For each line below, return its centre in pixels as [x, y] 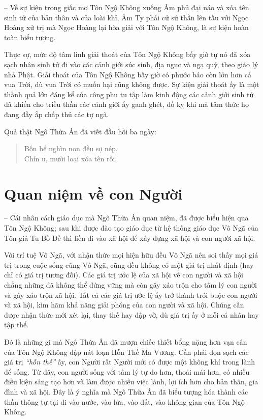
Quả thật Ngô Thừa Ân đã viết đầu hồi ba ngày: [80, 131]
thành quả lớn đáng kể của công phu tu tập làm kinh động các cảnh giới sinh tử [129, 94]
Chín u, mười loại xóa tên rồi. [71, 158]
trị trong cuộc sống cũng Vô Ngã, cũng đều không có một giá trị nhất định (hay [129, 264]
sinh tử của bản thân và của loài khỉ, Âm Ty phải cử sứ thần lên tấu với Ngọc [126, 17]
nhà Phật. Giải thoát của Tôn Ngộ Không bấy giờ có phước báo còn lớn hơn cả [128, 74]
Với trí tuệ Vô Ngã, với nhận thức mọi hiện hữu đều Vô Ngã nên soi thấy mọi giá [131, 255]
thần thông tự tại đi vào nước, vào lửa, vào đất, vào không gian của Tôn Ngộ [124, 401]
